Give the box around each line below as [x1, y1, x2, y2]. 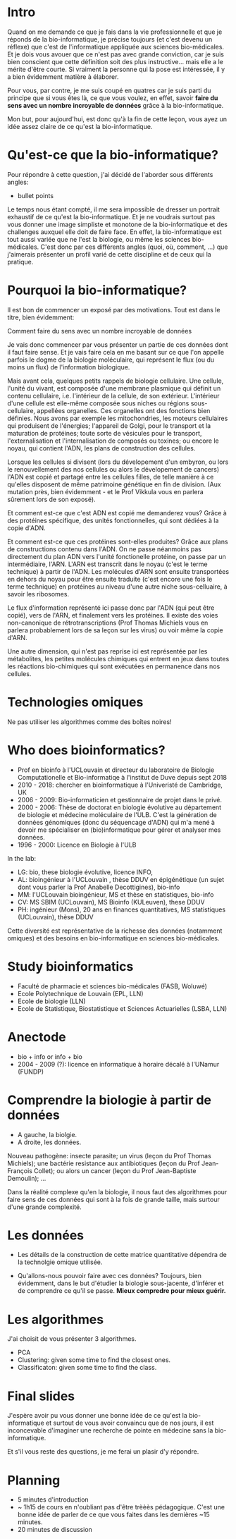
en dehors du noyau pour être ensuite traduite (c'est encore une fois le [7, 575, 213, 583]
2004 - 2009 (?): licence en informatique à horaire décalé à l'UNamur [17, 1060, 220, 1068]
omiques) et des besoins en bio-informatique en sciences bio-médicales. [7, 933, 220, 942]
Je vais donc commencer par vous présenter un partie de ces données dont [7, 340, 228, 349]
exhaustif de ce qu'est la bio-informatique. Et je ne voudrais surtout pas [7, 212, 216, 221]
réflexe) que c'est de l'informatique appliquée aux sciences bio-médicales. [7, 42, 224, 51]
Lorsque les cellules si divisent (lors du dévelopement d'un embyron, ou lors [7, 458, 229, 466]
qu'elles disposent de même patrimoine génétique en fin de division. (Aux [7, 480, 222, 489]
